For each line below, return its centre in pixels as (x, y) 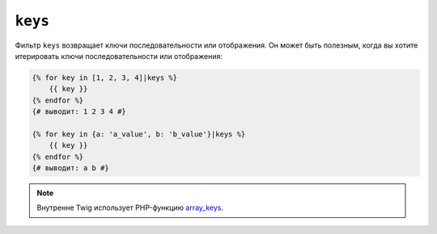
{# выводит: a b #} (70, 168)
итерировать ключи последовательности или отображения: (119, 56)
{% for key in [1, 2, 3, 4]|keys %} (105, 77)
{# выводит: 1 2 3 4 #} (79, 112)
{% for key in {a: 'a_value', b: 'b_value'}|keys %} (139, 134)
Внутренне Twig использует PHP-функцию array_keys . (130, 208)
